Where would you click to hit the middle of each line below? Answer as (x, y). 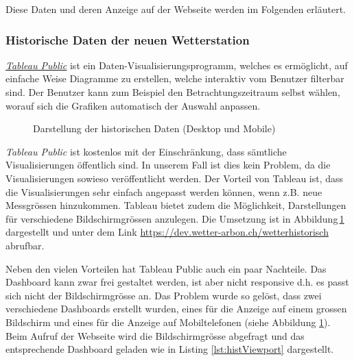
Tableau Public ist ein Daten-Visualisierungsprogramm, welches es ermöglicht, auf (177, 65)
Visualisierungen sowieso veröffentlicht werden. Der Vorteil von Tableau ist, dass (175, 178)
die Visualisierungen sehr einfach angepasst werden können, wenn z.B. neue (164, 191)
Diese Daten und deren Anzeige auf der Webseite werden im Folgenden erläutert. (176, 9)
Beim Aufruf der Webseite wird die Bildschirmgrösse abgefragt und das (155, 335)
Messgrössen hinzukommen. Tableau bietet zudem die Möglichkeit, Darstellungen (176, 205)
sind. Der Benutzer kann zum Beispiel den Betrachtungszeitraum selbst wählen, (173, 92)
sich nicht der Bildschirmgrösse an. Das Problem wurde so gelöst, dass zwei (164, 295)
